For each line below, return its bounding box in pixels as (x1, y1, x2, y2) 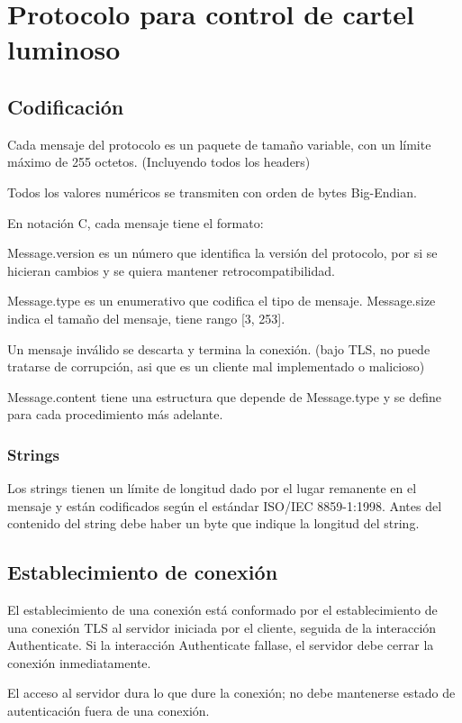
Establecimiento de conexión (7, 558, 278, 586)
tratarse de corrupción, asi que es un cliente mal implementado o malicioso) (7, 357, 425, 376)
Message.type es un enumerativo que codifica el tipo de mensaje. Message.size (7, 291, 436, 310)
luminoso (7, 31, 121, 68)
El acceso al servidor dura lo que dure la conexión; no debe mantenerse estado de (7, 683, 456, 702)
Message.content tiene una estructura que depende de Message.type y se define (7, 387, 441, 406)
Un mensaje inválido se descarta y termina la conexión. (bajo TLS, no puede (7, 339, 430, 358)
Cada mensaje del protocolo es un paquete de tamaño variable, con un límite (7, 134, 431, 153)
